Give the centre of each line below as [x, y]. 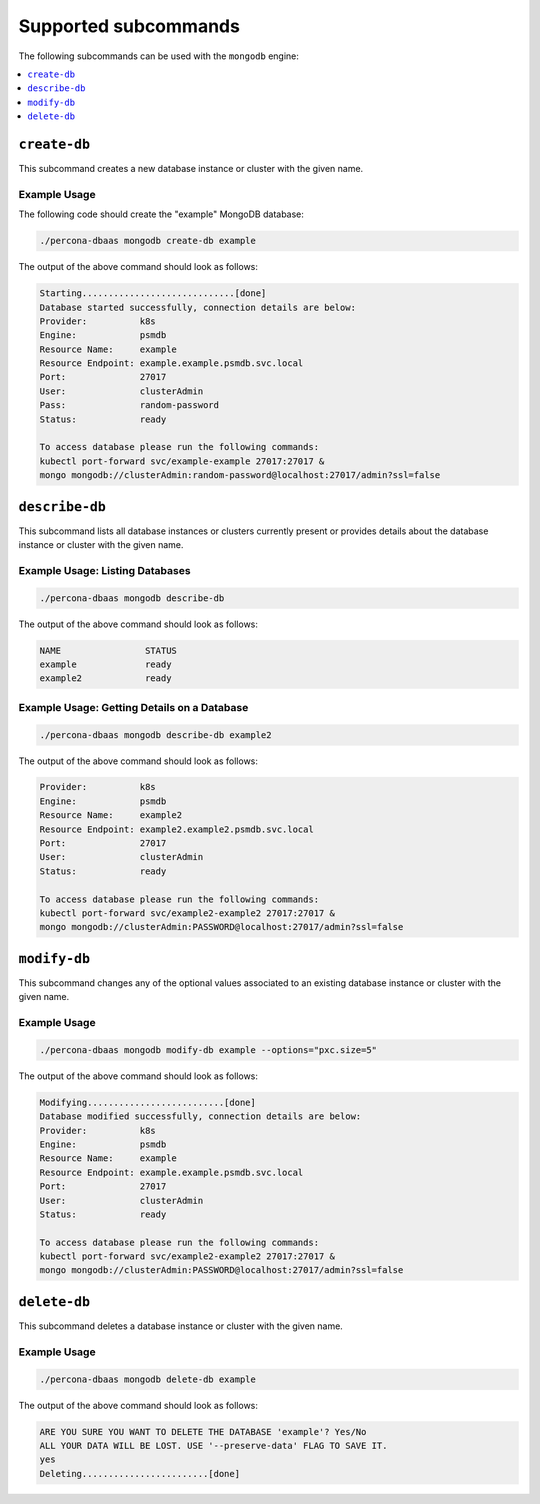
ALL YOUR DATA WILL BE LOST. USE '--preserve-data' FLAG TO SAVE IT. [213, 1445]
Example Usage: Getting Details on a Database [133, 707]
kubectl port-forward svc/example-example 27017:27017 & [182, 461]
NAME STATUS [108, 650]
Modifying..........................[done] [148, 1102]
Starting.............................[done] [153, 293]
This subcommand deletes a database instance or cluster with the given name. [181, 1326]
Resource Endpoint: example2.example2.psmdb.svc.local [176, 829]
